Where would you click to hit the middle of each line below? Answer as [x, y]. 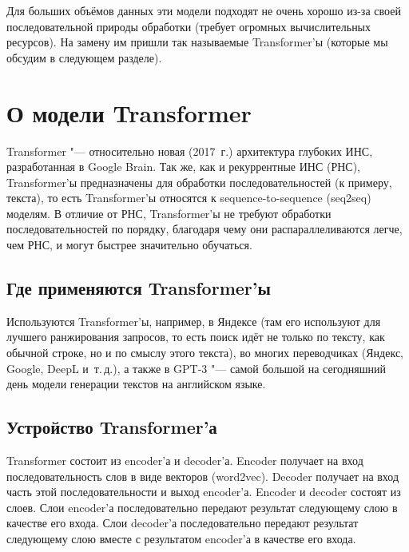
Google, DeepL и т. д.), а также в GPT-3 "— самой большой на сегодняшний [197, 368]
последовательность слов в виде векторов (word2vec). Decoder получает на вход [203, 476]
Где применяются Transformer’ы [139, 288]
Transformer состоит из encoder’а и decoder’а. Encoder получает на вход [185, 461]
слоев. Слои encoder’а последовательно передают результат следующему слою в [202, 507]
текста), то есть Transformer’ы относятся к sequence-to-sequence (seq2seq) [189, 198]
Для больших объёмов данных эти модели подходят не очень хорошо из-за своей [204, 10]
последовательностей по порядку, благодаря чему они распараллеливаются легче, [204, 229]
